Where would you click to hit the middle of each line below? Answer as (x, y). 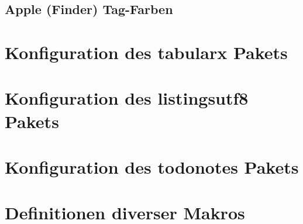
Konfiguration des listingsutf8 (127, 98)
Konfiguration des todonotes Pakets (152, 166)
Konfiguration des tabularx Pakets (146, 52)
